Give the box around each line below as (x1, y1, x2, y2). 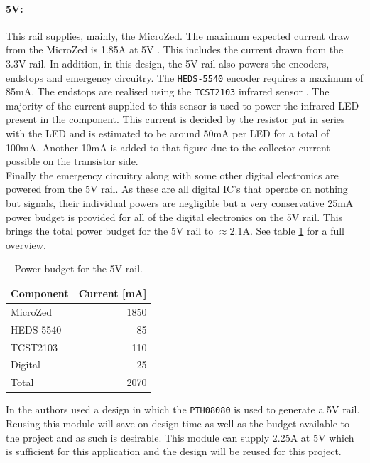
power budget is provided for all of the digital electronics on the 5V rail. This (6, 209, 343, 224)
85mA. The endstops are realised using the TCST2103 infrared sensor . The (6, 84, 330, 99)
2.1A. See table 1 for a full (229, 223, 344, 238)
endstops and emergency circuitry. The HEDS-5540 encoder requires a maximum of (6, 70, 364, 85)
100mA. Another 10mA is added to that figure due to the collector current (6, 139, 330, 154)
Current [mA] (78, 286, 147, 301)
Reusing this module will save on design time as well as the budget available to (6, 415, 349, 430)
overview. (6, 237, 46, 252)
